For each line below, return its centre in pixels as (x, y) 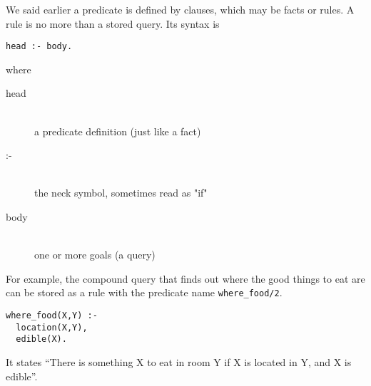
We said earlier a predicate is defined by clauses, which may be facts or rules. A (180, 9)
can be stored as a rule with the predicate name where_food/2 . (144, 292)
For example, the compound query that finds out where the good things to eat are (185, 278)
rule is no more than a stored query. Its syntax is (113, 23)
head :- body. (39, 47)
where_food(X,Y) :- (52, 316)
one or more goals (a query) (95, 255)
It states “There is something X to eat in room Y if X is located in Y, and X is (179, 362)
